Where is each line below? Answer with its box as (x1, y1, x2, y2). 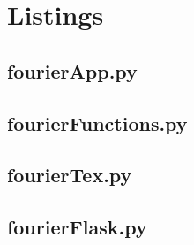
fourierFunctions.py (7, 109, 188, 136)
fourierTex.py (7, 161, 132, 188)
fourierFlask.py (7, 213, 147, 241)
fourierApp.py (7, 57, 138, 84)
